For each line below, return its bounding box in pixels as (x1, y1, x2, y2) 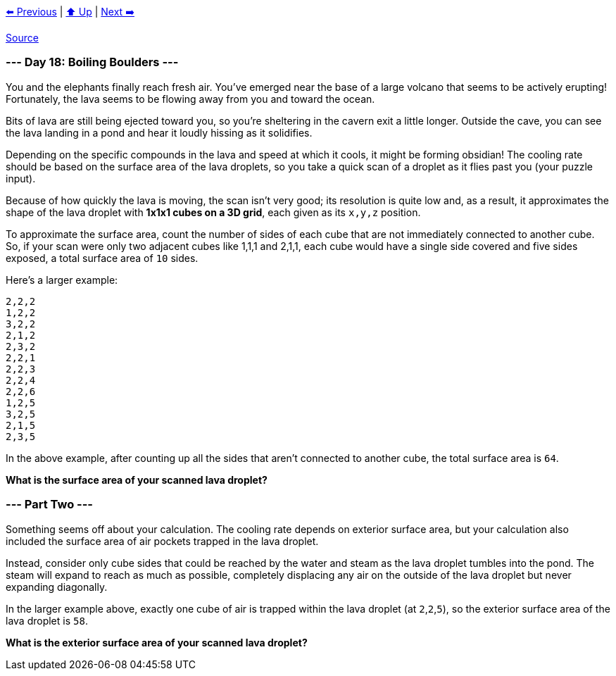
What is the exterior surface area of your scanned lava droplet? (6, 636, 308, 649)
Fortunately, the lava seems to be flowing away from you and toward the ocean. (6, 92, 375, 105)
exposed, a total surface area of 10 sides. (6, 251, 199, 264)
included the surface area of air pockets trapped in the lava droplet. (6, 534, 319, 547)
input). (6, 172, 36, 184)
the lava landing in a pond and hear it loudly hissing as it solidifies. (6, 126, 313, 139)
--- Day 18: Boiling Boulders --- (6, 55, 179, 70)
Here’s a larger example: (6, 273, 118, 286)
